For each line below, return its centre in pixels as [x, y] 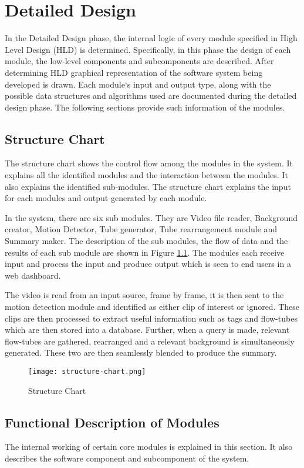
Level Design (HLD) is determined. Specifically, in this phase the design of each [148, 49]
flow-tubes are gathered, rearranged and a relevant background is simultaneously [150, 341]
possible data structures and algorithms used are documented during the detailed [151, 96]
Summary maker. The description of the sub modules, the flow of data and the [146, 241]
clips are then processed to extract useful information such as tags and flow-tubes [151, 318]
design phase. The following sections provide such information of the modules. [145, 107]
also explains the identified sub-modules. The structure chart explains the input [148, 186]
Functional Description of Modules [112, 422]
